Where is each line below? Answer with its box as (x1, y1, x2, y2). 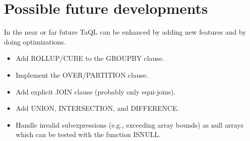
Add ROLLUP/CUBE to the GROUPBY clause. (15, 53, 164, 63)
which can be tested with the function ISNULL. (15, 129, 161, 140)
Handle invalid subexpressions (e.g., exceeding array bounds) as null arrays (15, 119, 244, 130)
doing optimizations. (4, 36, 66, 47)
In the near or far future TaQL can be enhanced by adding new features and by (4, 27, 247, 37)
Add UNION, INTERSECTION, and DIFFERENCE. (15, 103, 179, 113)
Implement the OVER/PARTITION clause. (15, 69, 148, 80)
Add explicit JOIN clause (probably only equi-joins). (15, 86, 176, 96)
